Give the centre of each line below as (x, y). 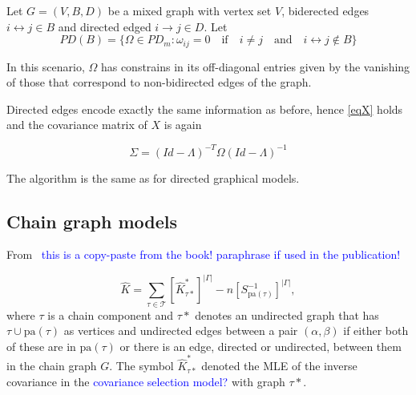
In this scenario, (46, 66)
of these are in (41, 346)
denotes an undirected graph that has (287, 314)
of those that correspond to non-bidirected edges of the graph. (159, 82)
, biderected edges (325, 10)
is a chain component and (111, 314)
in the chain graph (52, 366)
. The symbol (141, 366)
